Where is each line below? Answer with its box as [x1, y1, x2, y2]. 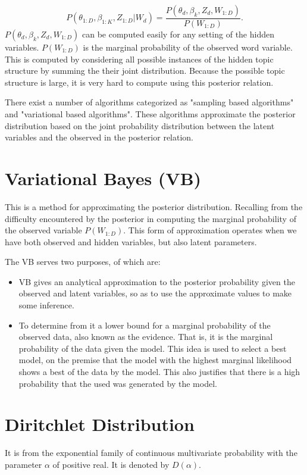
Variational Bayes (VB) [5, 165, 202, 190]
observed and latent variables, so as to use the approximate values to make [18, 287, 292, 299]
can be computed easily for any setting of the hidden [82, 28, 274, 40]
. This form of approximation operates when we [123, 224, 297, 236]
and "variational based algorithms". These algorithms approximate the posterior [5, 108, 296, 120]
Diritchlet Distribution [5, 412, 195, 436]
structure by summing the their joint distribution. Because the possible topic [5, 64, 285, 77]
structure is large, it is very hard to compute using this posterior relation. [5, 76, 274, 88]
